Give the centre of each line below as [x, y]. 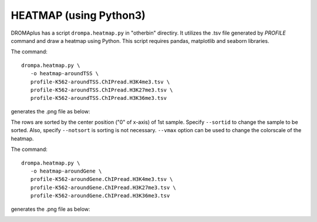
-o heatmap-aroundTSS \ [65, 74]
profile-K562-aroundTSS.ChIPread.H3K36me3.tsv [99, 98]
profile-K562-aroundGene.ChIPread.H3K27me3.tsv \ [103, 187]
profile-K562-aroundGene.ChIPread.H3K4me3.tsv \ [102, 179]
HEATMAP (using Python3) [78, 15]
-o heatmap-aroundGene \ [66, 171]
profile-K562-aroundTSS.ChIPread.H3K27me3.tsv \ [102, 90]
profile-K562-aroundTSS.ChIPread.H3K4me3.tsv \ [100, 82]
